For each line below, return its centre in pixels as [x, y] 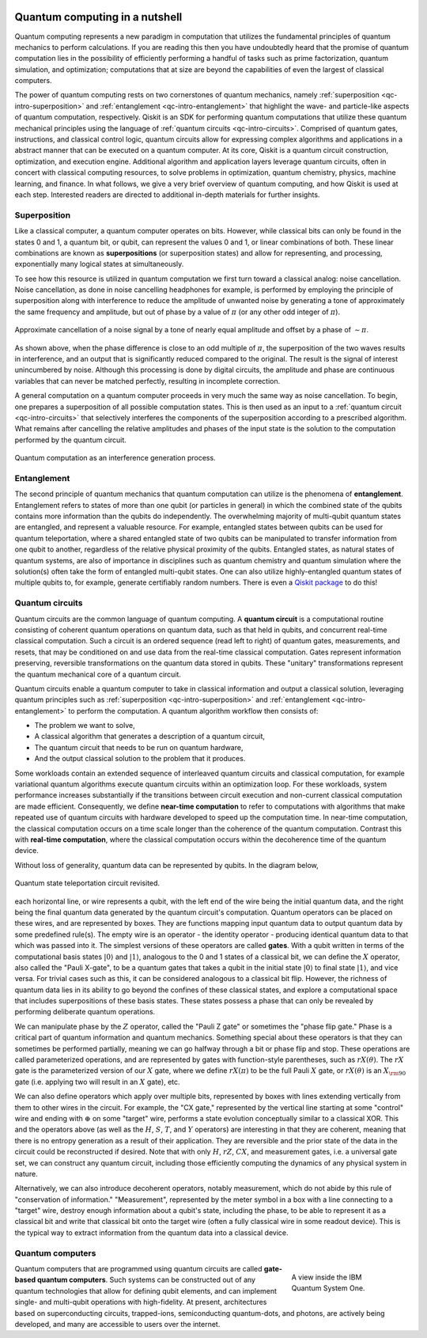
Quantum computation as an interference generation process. [115, 458]
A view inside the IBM [327, 1277]
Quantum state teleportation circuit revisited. [87, 883]
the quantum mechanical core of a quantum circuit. [98, 674]
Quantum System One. [328, 1288]
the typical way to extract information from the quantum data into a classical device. [151, 1232]
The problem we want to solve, [85, 726]
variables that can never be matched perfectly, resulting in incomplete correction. [147, 381]
